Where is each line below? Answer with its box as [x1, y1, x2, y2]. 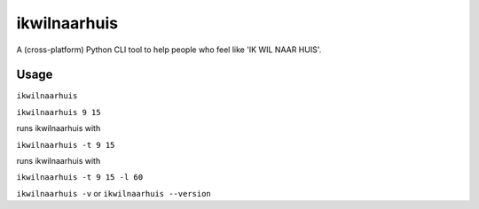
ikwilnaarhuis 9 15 [16, 107, 101, 117]
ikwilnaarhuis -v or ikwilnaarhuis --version [16, 188, 212, 198]
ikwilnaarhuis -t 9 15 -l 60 [16, 173, 144, 182]
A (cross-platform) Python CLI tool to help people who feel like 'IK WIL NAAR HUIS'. [16, 44, 322, 55]
